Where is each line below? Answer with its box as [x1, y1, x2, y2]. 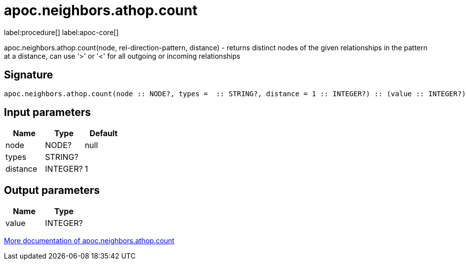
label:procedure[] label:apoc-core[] [4, 28, 119, 37]
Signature [4, 69, 53, 81]
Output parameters [4, 184, 100, 196]
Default [89, 128, 118, 139]
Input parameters [4, 106, 91, 119]
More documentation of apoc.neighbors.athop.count [4, 236, 175, 245]
